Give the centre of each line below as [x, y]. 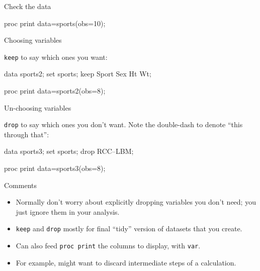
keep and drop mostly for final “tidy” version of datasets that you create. [129, 229]
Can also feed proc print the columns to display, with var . [108, 246]
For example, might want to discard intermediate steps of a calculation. [126, 262]
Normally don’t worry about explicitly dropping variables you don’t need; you [136, 202]
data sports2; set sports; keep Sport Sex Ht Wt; [78, 74]
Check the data [28, 6]
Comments [21, 185]
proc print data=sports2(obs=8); [55, 91]
